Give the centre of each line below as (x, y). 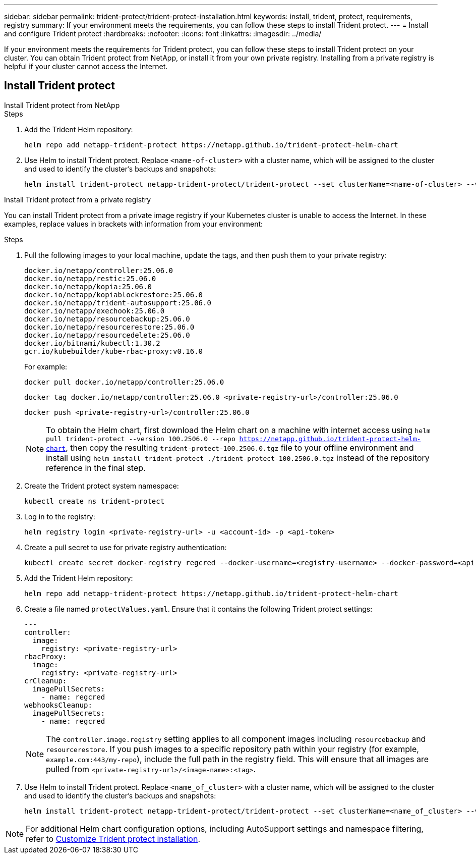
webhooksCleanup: (58, 705)
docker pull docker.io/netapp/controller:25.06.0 (124, 382)
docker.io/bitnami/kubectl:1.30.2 (92, 343)
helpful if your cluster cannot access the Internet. (86, 66)
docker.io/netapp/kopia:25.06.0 (88, 286)
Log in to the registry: (60, 516)
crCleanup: (46, 681)
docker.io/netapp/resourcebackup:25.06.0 (107, 319)
